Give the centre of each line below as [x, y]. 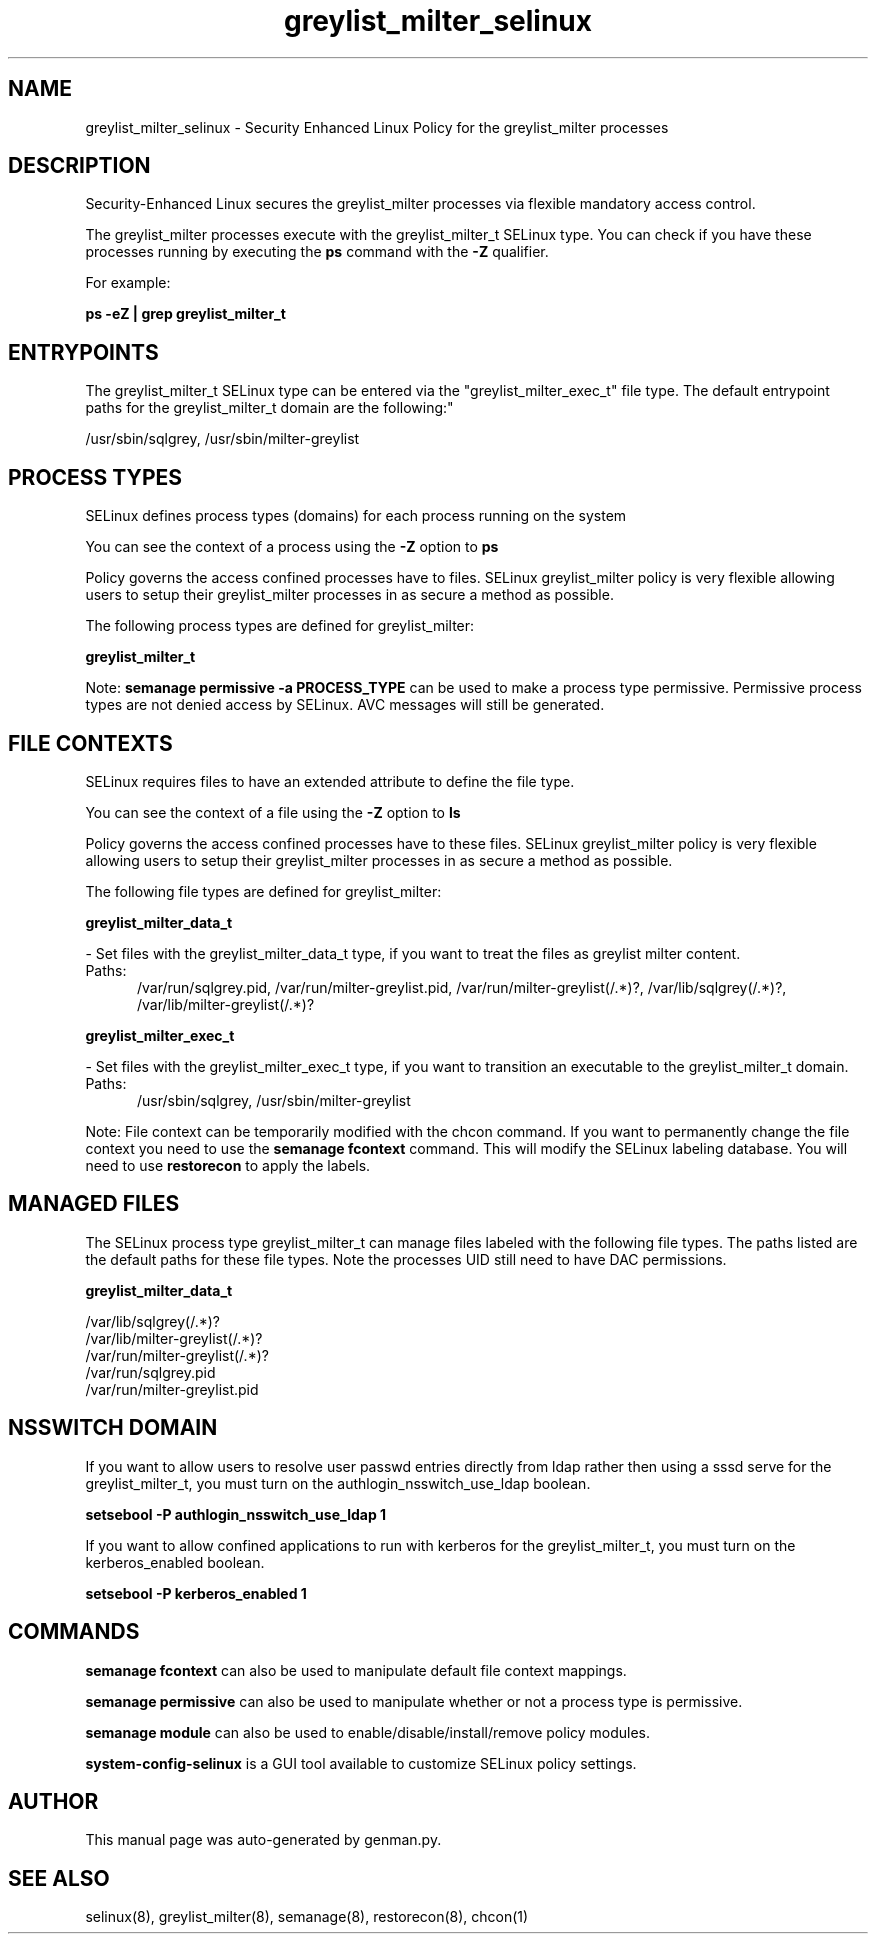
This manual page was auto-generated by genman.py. [263, 1840]
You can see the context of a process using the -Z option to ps [292, 547]
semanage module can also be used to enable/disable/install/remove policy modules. [368, 1732]
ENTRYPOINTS [83, 352]
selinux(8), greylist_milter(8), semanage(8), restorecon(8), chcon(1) [307, 1917]
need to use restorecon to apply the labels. [228, 1165]
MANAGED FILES [94, 1204]
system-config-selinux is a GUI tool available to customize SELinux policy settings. [361, 1763]
